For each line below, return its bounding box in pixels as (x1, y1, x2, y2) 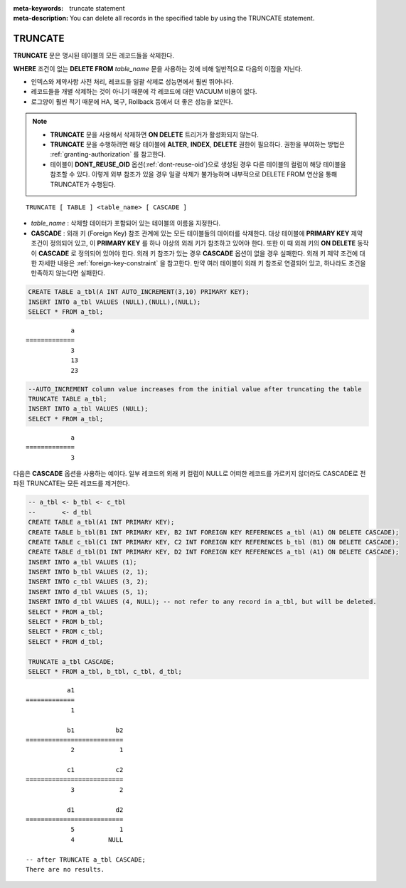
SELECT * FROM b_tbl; (28, 618, 104, 626)
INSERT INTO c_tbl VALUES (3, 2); (28, 578, 149, 586)
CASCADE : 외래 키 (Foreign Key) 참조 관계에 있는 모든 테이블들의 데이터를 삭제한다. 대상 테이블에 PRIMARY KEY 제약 (31, 228, 363, 238)
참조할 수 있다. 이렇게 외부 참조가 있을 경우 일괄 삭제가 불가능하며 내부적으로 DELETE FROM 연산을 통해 (50, 170, 338, 179)
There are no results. (26, 865, 105, 873)
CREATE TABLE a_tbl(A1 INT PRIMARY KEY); (28, 518, 175, 527)
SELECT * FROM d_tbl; (28, 638, 104, 645)
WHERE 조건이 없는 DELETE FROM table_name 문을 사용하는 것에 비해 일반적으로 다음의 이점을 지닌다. (13, 64, 303, 73)
